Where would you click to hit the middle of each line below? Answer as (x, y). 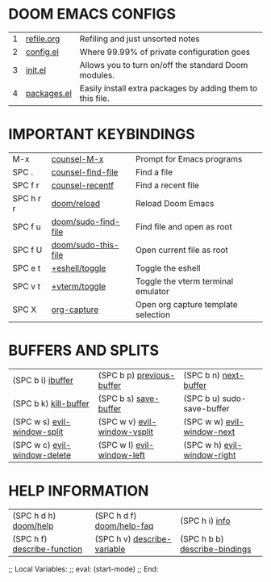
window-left (121, 455)
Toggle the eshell (168, 268)
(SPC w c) (31, 445)
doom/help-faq (124, 525)
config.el (42, 52)
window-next (209, 432)
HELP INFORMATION (79, 491)
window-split (38, 432)
